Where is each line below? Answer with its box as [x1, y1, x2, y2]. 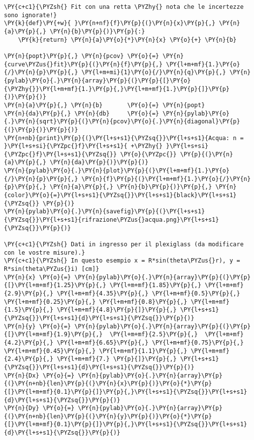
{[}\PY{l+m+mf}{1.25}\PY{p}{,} [4, 282, 106, 289]
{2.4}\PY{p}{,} [4, 355, 54, 363]
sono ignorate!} [4, 11, 57, 19]
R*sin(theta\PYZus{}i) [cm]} [4, 265, 99, 272]
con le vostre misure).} [4, 249, 85, 256]
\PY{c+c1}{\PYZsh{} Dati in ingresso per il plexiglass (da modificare [4, 241, 244, 248]
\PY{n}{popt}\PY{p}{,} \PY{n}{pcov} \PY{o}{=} [4, 52, 159, 59]
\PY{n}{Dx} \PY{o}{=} [4, 372, 75, 379]
